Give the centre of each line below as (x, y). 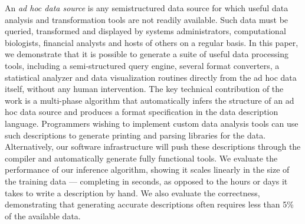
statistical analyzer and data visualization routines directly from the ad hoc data (151, 77)
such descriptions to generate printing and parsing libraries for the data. (135, 135)
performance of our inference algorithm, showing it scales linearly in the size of (147, 169)
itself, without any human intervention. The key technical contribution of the (144, 89)
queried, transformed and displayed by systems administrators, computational (145, 31)
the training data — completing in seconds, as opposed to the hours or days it (146, 181)
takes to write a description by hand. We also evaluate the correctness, (132, 192)
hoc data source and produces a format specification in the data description (142, 112)
